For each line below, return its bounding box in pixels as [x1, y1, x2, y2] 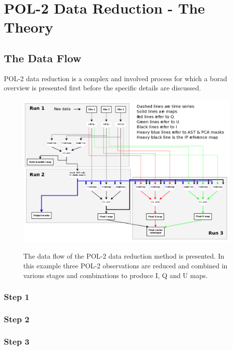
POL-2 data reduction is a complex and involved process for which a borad [4, 73, 227, 83]
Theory [4, 17, 53, 37]
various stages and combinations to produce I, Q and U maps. [23, 270, 208, 280]
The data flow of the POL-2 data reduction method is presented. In [23, 251, 225, 261]
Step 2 [4, 313, 30, 325]
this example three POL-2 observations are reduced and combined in [23, 261, 228, 271]
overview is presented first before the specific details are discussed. [4, 83, 201, 93]
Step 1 [4, 291, 30, 303]
